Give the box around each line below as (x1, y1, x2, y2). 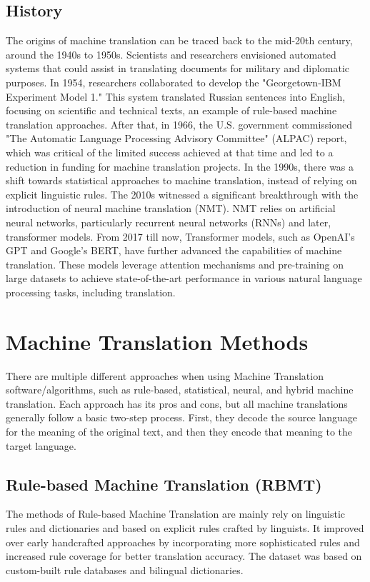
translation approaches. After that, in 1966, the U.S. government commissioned (6, 116, 353, 131)
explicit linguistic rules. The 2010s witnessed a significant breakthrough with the (6, 186, 359, 201)
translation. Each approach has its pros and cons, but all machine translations (6, 396, 348, 411)
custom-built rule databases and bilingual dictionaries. (6, 562, 244, 577)
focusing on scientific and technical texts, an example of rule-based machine (6, 103, 337, 118)
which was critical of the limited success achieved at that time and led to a (6, 144, 334, 159)
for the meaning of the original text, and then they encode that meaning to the (6, 423, 353, 438)
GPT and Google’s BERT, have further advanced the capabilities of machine (6, 243, 342, 258)
